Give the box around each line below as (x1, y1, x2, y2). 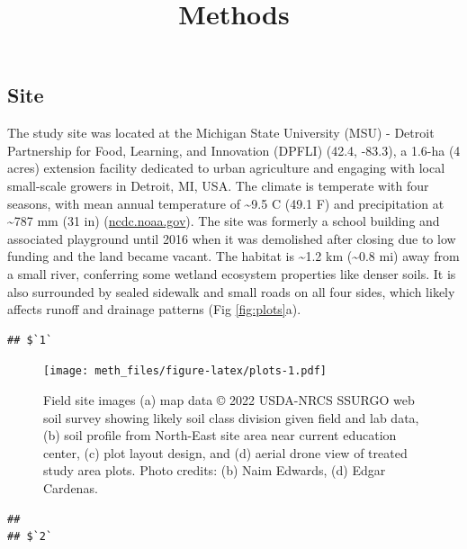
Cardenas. (43, 478, 98, 497)
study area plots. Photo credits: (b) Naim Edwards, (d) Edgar (43, 461, 386, 480)
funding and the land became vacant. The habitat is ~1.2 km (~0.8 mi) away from (7, 247, 460, 265)
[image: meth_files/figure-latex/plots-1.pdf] (43, 364, 327, 378)
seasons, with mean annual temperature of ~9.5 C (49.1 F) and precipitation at (7, 193, 445, 212)
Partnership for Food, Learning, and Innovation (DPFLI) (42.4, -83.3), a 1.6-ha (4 (7, 140, 461, 159)
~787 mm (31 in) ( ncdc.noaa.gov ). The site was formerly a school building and (7, 211, 440, 230)
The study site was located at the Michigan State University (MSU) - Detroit (7, 123, 435, 142)
